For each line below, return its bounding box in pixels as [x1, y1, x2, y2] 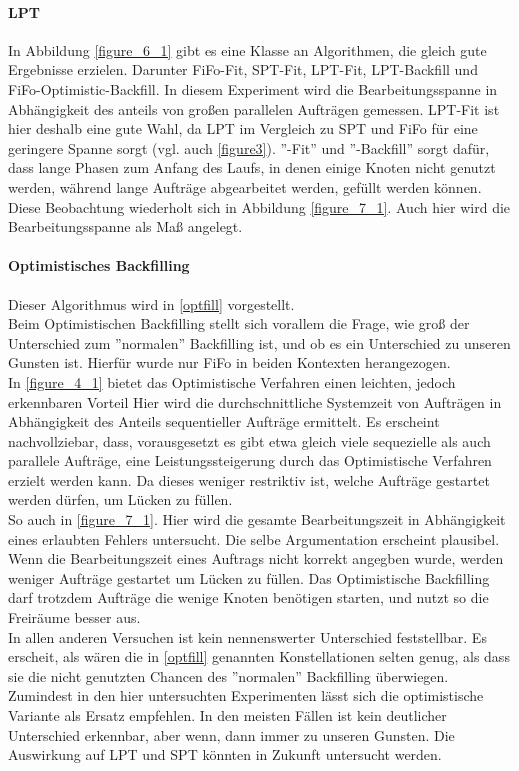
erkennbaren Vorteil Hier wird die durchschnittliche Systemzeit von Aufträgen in [8, 391, 502, 412]
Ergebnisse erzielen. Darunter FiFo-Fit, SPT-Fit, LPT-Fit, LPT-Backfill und [8, 59, 478, 80]
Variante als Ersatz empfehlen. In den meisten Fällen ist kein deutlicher [8, 705, 447, 725]
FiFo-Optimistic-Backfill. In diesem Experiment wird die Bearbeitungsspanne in [8, 78, 498, 99]
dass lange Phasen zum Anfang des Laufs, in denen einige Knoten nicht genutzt [8, 157, 496, 178]
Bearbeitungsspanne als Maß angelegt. [8, 216, 243, 237]
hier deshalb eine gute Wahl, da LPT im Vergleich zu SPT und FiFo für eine [8, 118, 478, 139]
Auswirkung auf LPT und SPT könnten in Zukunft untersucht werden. [8, 744, 442, 765]
